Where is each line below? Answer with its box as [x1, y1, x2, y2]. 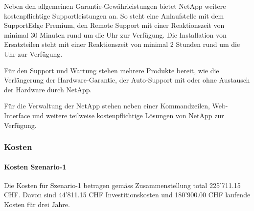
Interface [4, 110, 30, 120]
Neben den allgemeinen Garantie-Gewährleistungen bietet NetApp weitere [4, 1, 226, 11]
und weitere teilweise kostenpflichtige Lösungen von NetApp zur [32, 110, 224, 120]
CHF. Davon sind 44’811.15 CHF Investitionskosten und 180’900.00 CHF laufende [4, 190, 251, 200]
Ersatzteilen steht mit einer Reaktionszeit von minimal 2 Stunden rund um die [4, 39, 240, 49]
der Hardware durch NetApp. [4, 84, 92, 94]
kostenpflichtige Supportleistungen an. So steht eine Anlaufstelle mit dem [4, 10, 224, 21]
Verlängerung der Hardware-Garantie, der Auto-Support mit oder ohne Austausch [4, 75, 250, 85]
